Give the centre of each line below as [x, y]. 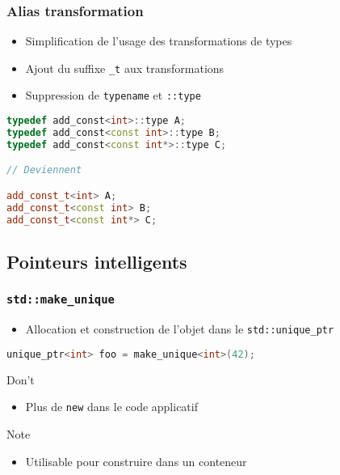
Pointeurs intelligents [97, 261]
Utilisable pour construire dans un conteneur [136, 461]
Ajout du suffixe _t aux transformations [125, 68]
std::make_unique [61, 300]
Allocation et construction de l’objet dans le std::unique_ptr [180, 329]
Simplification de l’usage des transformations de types [159, 41]
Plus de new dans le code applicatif [111, 407]
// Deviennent [44, 170]
